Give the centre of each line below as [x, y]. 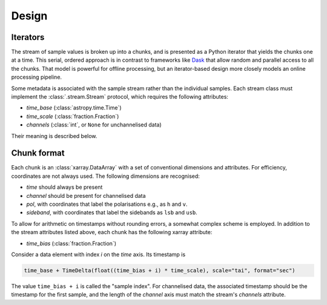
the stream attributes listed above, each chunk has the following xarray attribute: [112, 232]
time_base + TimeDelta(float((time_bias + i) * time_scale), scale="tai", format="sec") [160, 270]
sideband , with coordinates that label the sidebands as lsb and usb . [112, 212]
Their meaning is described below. [54, 136]
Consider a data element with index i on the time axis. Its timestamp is [98, 254]
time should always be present [64, 187]
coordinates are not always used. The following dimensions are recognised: [105, 176]
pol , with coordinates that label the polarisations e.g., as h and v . [107, 204]
